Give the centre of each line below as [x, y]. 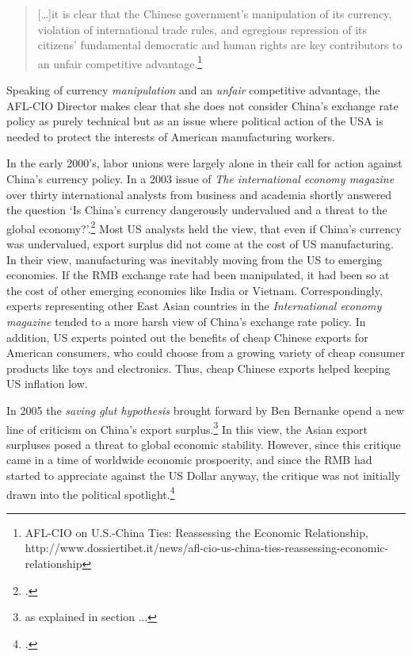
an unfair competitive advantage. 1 [120, 62]
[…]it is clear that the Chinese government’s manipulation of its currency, [215, 13]
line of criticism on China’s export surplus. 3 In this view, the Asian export [187, 428]
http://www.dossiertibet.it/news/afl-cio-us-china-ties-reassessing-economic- [207, 548]
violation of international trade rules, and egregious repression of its [202, 29]
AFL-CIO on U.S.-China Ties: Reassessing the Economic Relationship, [196, 532]
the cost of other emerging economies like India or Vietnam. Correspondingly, [195, 290]
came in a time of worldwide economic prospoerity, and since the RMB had [189, 460]
